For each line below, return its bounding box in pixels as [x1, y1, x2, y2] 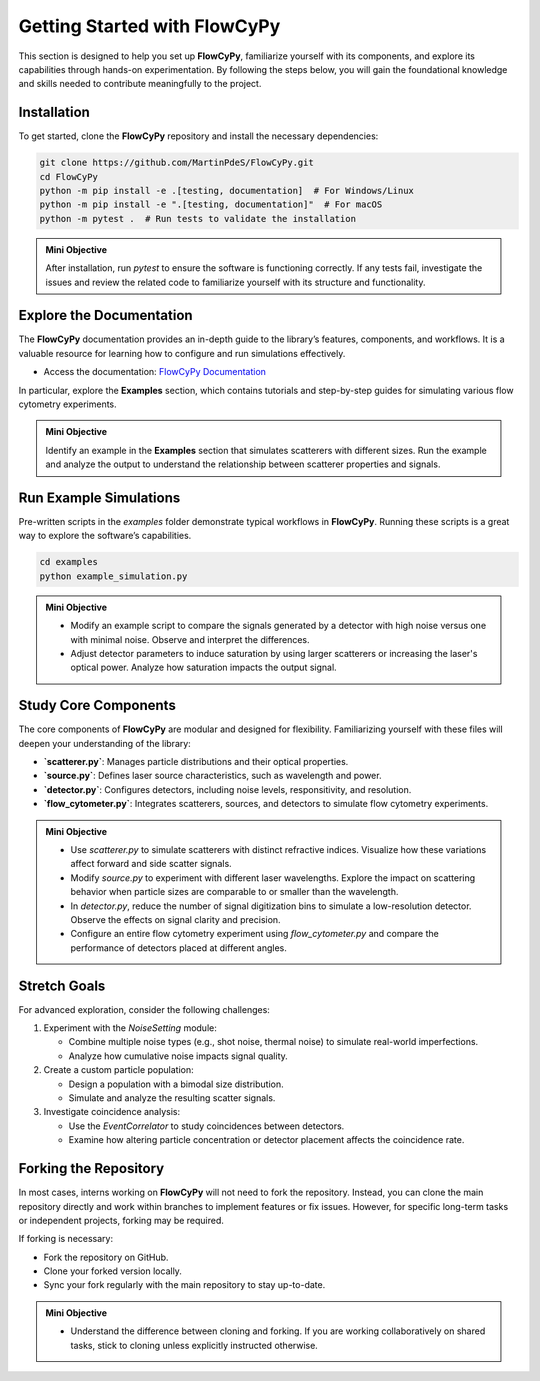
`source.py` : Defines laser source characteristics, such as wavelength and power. [43, 770, 382, 782]
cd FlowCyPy [39, 171, 99, 182]
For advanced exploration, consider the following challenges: [18, 1003, 270, 1015]
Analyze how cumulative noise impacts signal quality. [68, 1050, 289, 1062]
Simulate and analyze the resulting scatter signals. [68, 1092, 276, 1104]
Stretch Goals [18, 977, 106, 994]
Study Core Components [18, 697, 177, 714]
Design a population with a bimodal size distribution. [68, 1078, 284, 1090]
